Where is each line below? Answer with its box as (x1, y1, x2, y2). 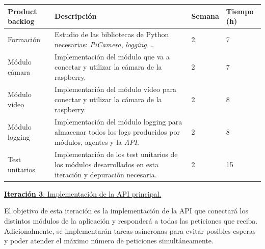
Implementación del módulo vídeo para (55, 84, 176, 95)
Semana (191, 11, 219, 21)
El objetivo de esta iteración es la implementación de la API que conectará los (4, 205, 248, 216)
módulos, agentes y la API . (55, 136, 139, 147)
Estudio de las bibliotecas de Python (55, 28, 169, 39)
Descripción (55, 11, 97, 21)
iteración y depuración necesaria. (55, 169, 157, 179)
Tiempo (226, 6, 254, 16)
